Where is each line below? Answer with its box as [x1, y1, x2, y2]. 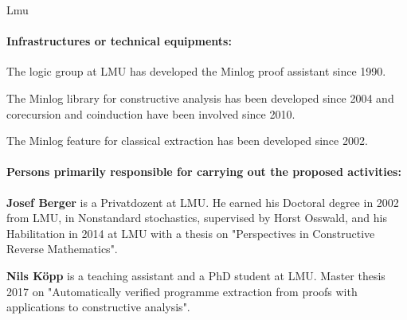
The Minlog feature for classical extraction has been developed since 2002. [6, 132, 368, 149]
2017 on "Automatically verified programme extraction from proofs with [6, 283, 358, 299]
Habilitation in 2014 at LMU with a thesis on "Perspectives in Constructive [6, 224, 375, 241]
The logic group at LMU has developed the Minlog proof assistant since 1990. [6, 63, 386, 80]
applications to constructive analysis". [6, 299, 190, 315]
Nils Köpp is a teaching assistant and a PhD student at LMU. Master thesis [6, 267, 385, 283]
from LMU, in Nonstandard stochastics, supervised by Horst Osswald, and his [6, 209, 387, 226]
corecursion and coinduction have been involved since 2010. [6, 105, 295, 122]
